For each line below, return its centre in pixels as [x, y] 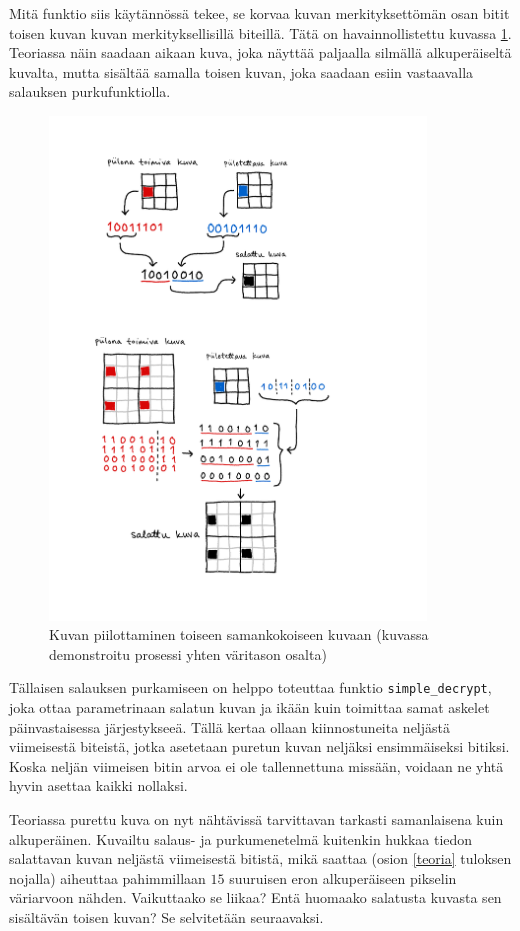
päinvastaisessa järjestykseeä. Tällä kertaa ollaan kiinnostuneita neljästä [230, 726]
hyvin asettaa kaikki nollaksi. [98, 785]
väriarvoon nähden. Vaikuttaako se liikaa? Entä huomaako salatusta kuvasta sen [255, 897]
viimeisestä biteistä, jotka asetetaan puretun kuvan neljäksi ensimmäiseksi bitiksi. [259, 746]
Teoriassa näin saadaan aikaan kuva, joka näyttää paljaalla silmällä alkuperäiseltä [260, 52]
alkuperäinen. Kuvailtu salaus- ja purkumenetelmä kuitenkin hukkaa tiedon [241, 838]
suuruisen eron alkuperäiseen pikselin [343, 877]
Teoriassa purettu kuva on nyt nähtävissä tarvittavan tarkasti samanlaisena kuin [256, 818]
